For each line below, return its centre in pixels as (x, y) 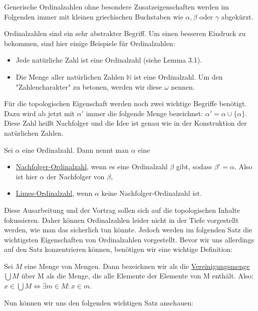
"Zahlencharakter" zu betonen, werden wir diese (89, 86)
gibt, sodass (194, 167)
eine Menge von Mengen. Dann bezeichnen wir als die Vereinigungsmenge (137, 266)
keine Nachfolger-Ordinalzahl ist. (152, 193)
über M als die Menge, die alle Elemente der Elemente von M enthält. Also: (137, 276)
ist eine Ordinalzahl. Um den (178, 76)
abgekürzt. (237, 16)
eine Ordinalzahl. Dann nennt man (75, 149)
